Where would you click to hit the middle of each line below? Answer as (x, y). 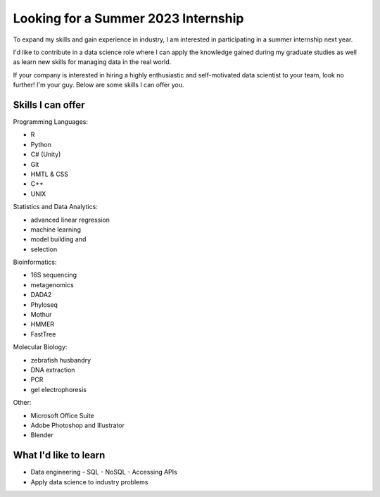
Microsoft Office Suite (62, 415)
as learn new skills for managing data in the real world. (92, 62)
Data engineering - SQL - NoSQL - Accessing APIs (104, 472)
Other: (22, 403)
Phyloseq (44, 304)
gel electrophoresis (59, 389)
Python (41, 144)
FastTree (43, 334)
